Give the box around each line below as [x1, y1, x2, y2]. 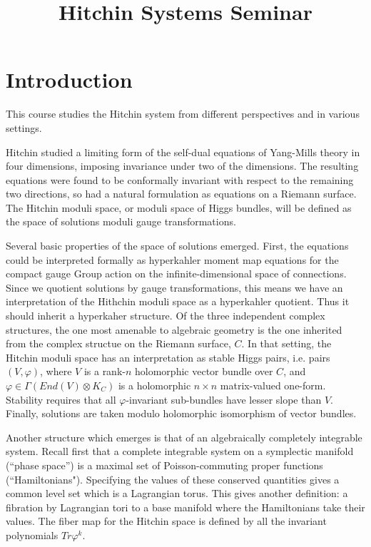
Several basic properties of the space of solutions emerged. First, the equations [6, 238, 349, 253]
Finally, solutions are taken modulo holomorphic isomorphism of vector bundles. [6, 406, 357, 421]
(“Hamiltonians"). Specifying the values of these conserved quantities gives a [6, 471, 340, 486]
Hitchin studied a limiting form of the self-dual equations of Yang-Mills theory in [6, 144, 360, 159]
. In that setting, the [241, 336, 332, 351]
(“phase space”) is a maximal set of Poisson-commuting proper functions [6, 457, 323, 472]
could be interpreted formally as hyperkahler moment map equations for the [6, 252, 339, 267]
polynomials [6, 527, 59, 542]
